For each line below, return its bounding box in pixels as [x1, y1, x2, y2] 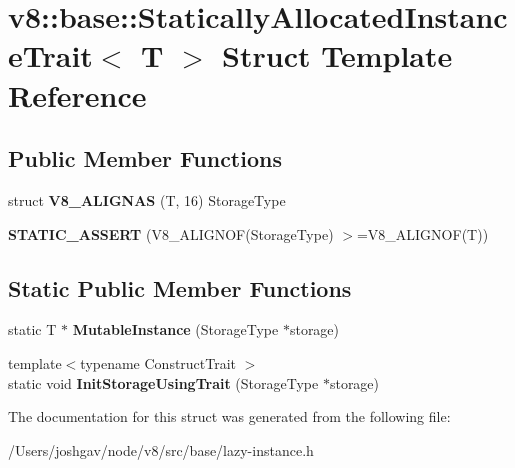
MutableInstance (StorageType [72, 319, 279, 340]
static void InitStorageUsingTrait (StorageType [8, 372, 319, 393]
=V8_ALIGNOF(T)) [356, 223, 489, 244]
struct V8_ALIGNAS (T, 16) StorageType [8, 189, 286, 210]
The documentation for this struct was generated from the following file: [8, 406, 451, 427]
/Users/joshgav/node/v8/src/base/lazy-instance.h [8, 439, 314, 460]
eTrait [8, 35, 93, 76]
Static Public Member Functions [8, 272, 352, 303]
